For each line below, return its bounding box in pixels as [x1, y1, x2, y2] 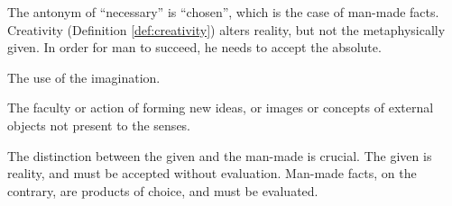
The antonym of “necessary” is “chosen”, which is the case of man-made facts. [7, 3, 439, 21]
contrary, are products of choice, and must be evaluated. [7, 181, 318, 200]
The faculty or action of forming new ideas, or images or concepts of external [7, 98, 434, 117]
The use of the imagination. [7, 67, 161, 86]
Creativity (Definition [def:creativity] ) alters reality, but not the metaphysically [7, 20, 446, 39]
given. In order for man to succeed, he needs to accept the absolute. [7, 38, 382, 57]
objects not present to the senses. [7, 115, 190, 134]
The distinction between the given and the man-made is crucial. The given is [7, 146, 432, 165]
